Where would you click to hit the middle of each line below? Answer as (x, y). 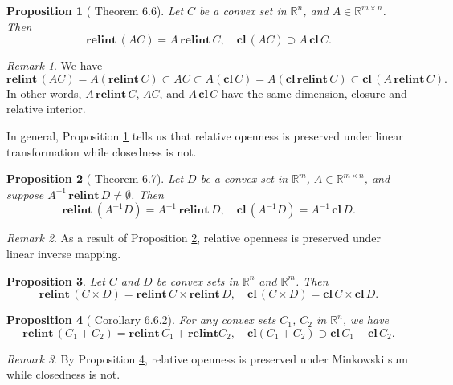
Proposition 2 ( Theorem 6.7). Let (95, 178)
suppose (25, 194)
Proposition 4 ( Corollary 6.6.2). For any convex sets (141, 320)
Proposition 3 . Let (56, 280)
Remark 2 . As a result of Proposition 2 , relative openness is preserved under (194, 238)
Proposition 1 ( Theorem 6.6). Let (95, 10)
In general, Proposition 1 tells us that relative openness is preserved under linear (205, 135)
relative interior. (46, 109)
